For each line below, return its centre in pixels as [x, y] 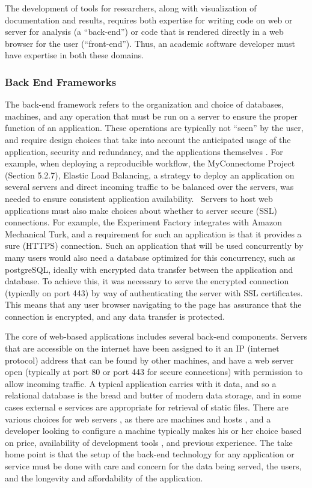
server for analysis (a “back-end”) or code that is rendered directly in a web [144, 32]
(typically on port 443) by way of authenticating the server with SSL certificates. [154, 292]
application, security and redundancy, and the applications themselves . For [144, 151]
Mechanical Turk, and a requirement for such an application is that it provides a [153, 233]
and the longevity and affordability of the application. [104, 477]
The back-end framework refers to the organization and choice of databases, [144, 104]
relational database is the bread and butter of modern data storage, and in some [153, 395]
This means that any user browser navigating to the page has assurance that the [153, 304]
